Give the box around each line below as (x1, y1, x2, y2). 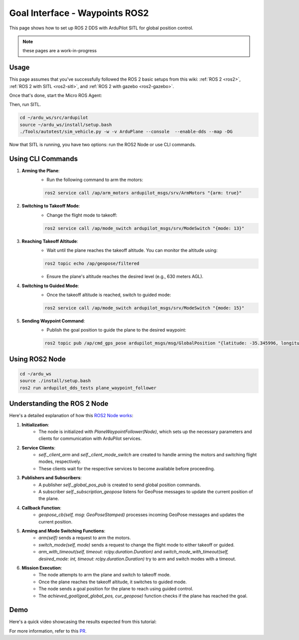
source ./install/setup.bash (19, 378, 91, 384)
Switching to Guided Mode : (21, 283, 79, 289)
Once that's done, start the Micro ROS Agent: (9, 93, 102, 99)
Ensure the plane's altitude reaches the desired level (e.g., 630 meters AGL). (46, 274, 204, 280)
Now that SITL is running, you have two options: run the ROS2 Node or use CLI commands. (9, 142, 196, 148)
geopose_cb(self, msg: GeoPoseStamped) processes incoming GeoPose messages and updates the (38, 512, 244, 518)
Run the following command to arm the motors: (46, 177, 144, 183)
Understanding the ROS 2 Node (9, 400, 109, 408)
